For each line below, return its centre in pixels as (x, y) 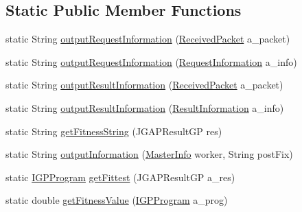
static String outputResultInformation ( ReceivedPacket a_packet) (144, 85)
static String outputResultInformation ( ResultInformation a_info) (145, 107)
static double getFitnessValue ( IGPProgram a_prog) (117, 200)
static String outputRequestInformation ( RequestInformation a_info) (151, 61)
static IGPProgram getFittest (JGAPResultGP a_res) (120, 177)
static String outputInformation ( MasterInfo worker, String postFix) (149, 154)
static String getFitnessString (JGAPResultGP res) (114, 131)
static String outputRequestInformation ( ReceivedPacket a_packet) (148, 39)
